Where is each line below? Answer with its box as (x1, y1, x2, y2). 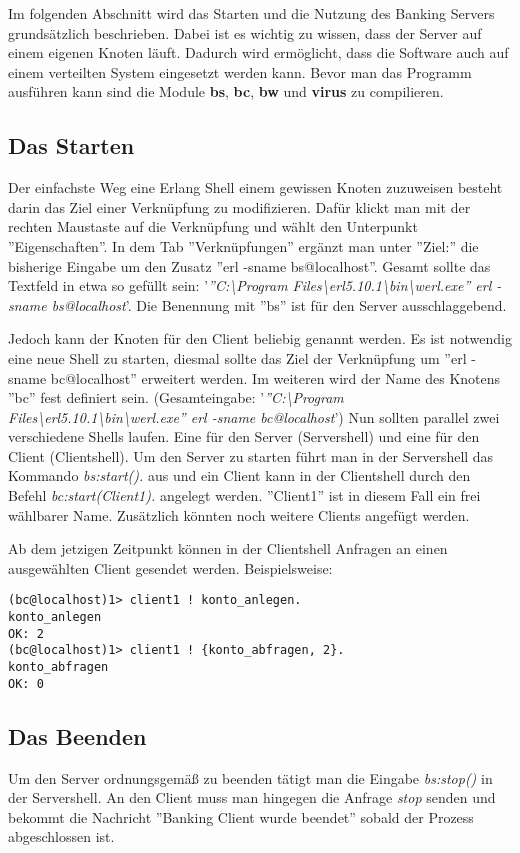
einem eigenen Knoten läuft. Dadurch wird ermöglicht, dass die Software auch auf (8, 42, 509, 63)
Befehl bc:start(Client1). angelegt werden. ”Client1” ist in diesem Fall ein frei (8, 485, 481, 506)
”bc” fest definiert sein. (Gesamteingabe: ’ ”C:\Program (8, 387, 344, 408)
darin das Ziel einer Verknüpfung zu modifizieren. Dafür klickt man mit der (8, 196, 471, 217)
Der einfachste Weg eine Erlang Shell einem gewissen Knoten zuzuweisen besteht (8, 177, 503, 198)
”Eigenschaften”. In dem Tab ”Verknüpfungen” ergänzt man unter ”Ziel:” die (8, 235, 479, 256)
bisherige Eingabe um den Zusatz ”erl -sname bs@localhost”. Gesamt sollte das (8, 255, 491, 276)
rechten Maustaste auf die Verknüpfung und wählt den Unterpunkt (8, 216, 418, 237)
